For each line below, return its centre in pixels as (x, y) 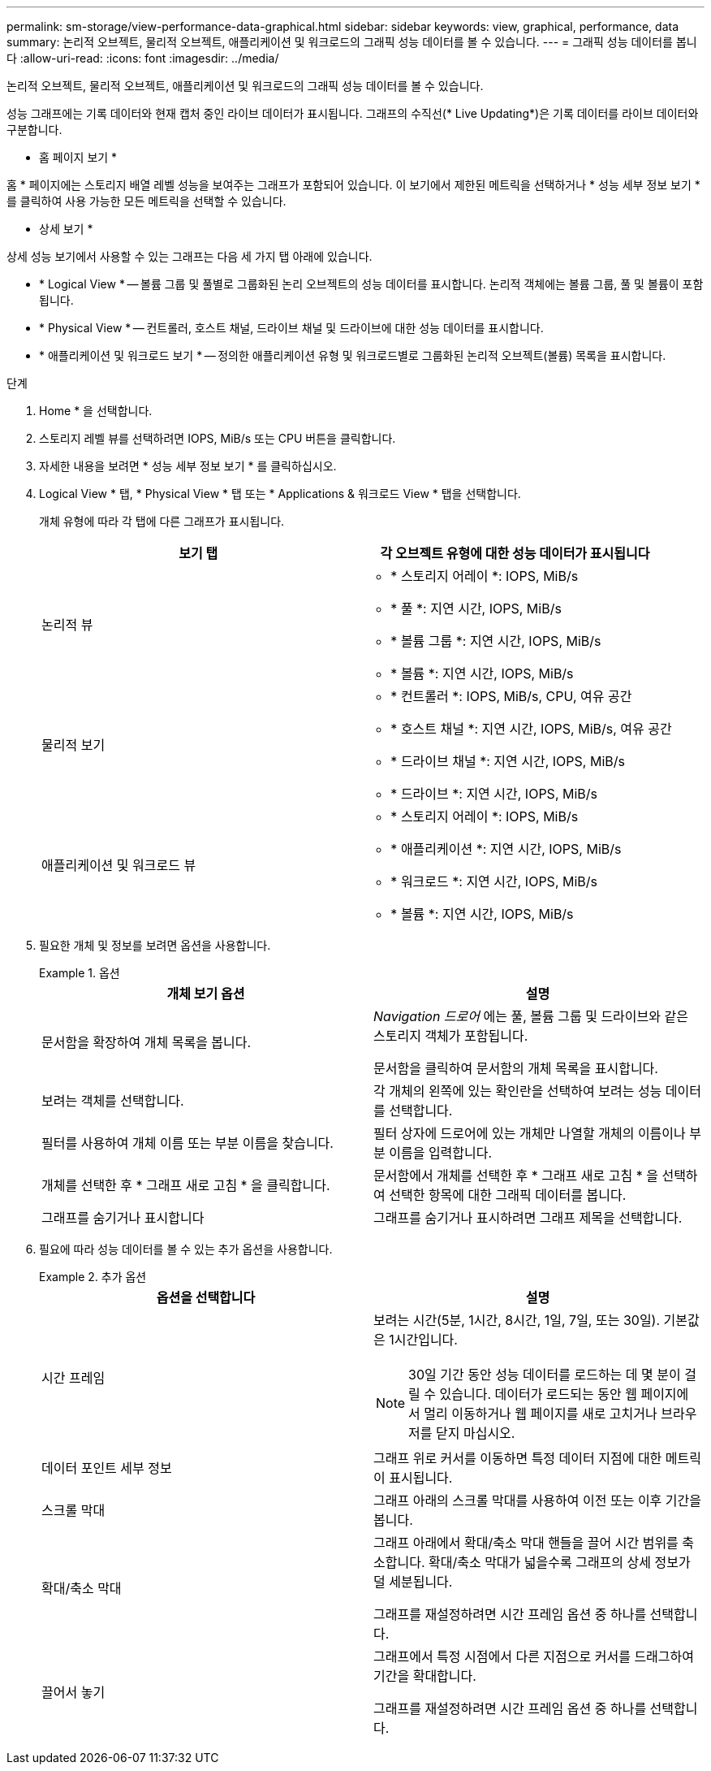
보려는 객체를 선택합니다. (113, 1101)
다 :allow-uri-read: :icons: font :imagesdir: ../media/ (143, 58)
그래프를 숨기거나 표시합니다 (123, 1218)
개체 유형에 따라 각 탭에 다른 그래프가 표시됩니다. (162, 521)
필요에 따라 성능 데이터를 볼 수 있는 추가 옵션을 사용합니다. (186, 1249)
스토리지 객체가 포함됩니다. (451, 1036)
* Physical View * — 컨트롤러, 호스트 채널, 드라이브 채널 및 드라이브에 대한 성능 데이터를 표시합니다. (291, 328)
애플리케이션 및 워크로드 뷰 (119, 865)
